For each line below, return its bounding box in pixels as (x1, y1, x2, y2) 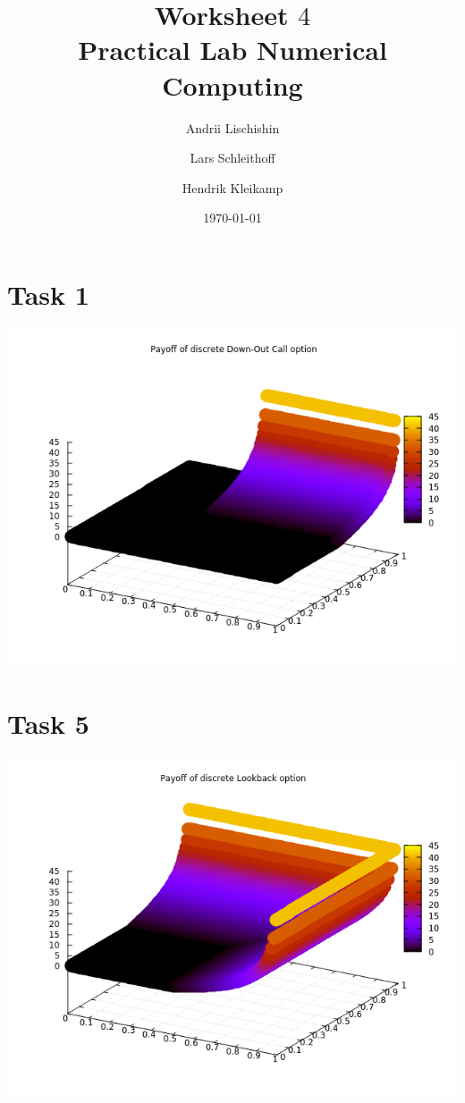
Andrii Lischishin (185, 118, 280, 137)
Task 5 (7, 704, 89, 741)
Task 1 (7, 275, 89, 312)
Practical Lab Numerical (78, 31, 387, 68)
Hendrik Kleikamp (182, 178, 283, 197)
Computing (162, 66, 303, 103)
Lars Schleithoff (190, 148, 275, 167)
